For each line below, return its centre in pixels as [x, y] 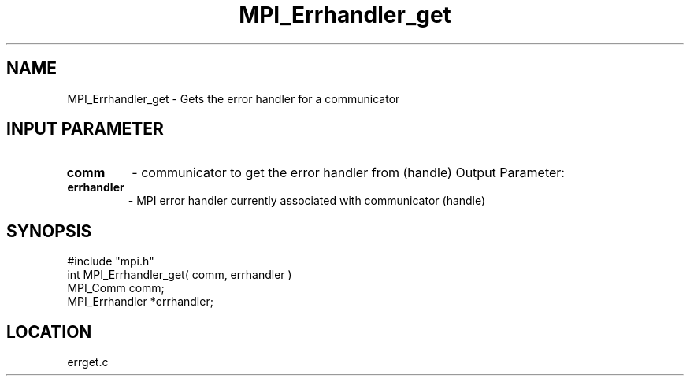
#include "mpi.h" [111, 261]
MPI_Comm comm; [116, 288]
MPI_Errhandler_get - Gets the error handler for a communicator [234, 98]
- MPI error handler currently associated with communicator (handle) [307, 201]
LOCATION [49, 332]
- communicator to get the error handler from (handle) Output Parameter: [348, 173]
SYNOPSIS [49, 231]
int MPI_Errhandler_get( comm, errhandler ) [180, 275]
